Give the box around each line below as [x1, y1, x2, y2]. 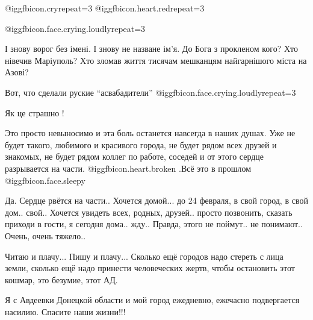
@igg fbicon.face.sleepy [5, 174, 85, 186]
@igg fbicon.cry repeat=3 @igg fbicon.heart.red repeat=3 [5, 2, 205, 14]
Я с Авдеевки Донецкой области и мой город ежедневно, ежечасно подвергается [5, 293, 300, 306]
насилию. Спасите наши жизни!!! [5, 305, 126, 318]
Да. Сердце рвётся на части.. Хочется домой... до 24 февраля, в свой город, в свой [5, 194, 308, 207]
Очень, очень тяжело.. [5, 229, 86, 242]
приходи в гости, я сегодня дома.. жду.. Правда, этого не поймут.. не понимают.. [5, 218, 303, 230]
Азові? [5, 66, 29, 78]
